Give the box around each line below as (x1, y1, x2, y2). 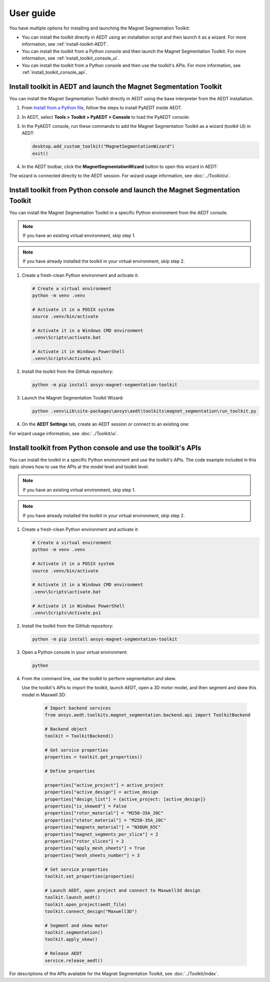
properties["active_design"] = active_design (44, 790, 158, 795)
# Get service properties (44, 747, 108, 753)
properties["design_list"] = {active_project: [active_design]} (44, 796, 206, 802)
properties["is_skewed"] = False (44, 804, 127, 809)
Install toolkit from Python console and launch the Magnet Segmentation (9, 185, 240, 194)
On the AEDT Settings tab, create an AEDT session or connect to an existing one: (21, 421, 189, 427)
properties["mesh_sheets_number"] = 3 (44, 852, 140, 858)
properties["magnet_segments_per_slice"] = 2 (44, 831, 158, 837)
